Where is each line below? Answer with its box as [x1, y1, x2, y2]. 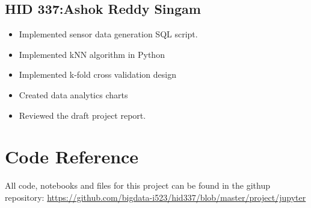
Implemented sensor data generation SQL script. [19, 28, 198, 40]
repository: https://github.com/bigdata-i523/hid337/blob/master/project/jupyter [5, 191, 306, 203]
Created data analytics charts [19, 88, 128, 101]
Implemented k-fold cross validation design [19, 68, 177, 81]
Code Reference [5, 144, 139, 169]
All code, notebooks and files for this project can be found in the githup [5, 179, 270, 192]
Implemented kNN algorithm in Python [19, 48, 165, 60]
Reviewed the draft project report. [19, 109, 146, 121]
